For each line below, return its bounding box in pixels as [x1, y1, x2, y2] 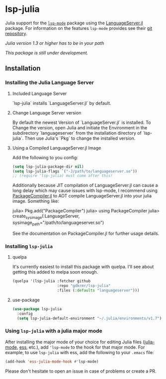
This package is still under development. [5, 50, 88, 56]
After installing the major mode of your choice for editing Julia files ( [5, 339, 145, 345]
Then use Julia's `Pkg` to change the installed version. [24, 135, 136, 141]
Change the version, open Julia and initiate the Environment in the [12, 124, 148, 130]
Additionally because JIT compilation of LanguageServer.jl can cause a [12, 183, 158, 189]
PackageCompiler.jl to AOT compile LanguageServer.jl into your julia [12, 193, 152, 199]
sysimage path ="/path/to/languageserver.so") [12, 220, 104, 227]
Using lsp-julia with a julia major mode [5, 327, 103, 334]
